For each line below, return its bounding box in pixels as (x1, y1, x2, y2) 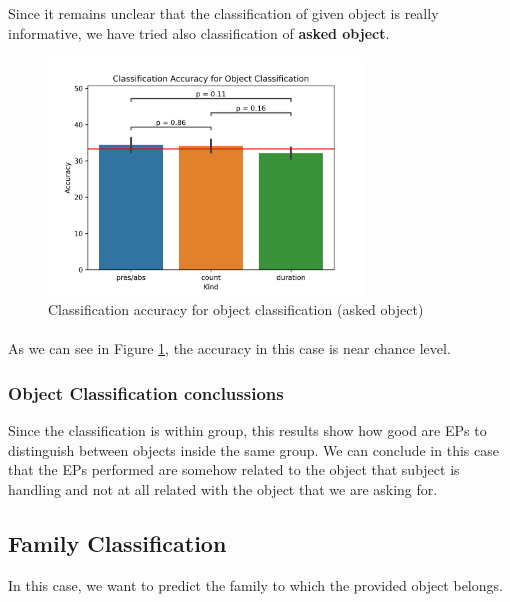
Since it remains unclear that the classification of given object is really (8, 3, 439, 23)
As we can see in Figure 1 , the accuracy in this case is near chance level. (8, 338, 451, 359)
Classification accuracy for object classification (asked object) (48, 299, 424, 320)
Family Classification (8, 528, 227, 559)
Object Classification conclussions (8, 380, 284, 405)
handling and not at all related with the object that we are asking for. (8, 479, 438, 500)
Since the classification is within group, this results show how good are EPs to (8, 420, 487, 441)
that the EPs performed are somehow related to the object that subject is (8, 459, 460, 480)
